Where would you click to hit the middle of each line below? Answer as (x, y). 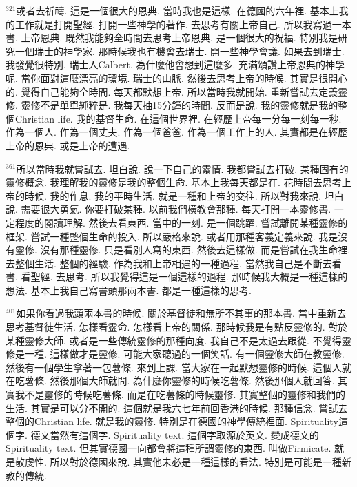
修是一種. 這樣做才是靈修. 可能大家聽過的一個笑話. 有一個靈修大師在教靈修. (175, 354)
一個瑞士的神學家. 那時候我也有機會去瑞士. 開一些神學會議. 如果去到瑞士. (180, 51)
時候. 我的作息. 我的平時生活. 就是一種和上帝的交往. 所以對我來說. (173, 195)
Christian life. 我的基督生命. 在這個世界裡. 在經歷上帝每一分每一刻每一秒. (178, 118)
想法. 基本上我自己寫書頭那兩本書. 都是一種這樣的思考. (129, 290)
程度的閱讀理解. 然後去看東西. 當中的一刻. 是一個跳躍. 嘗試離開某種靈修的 (181, 222)
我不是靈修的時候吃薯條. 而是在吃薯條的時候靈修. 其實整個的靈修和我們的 (180, 394)
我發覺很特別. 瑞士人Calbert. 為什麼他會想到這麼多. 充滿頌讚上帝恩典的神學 (175, 64)
